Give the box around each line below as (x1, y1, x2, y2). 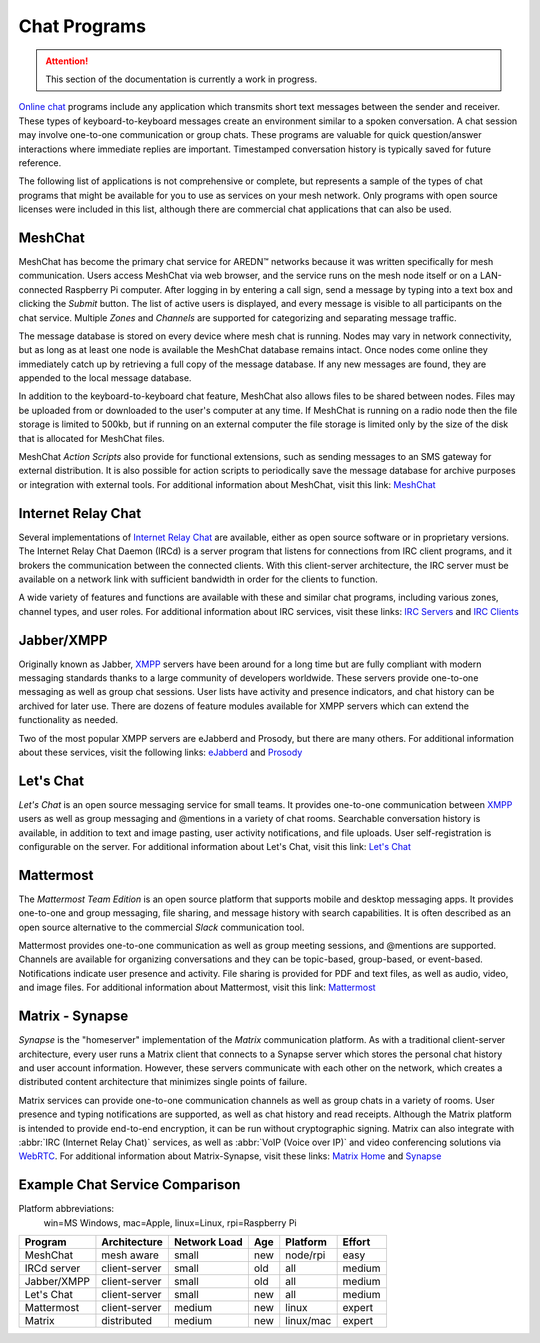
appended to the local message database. (18, 372, 192, 384)
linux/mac (285, 1313, 332, 1327)
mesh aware (101, 1248, 160, 1262)
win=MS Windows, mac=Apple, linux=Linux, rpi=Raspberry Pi (43, 1216, 297, 1229)
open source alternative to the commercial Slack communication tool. (18, 921, 305, 933)
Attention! (45, 55, 89, 67)
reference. (18, 156, 62, 169)
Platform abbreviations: (18, 1203, 115, 1215)
